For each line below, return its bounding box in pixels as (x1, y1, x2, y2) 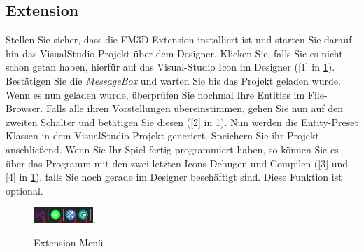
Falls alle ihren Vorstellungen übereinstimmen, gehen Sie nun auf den (45, 101, 343, 115)
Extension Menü (34, 234, 104, 249)
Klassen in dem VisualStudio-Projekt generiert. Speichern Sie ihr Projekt (6, 128, 319, 143)
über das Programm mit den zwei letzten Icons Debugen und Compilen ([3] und (6, 155, 349, 170)
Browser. (6, 101, 43, 115)
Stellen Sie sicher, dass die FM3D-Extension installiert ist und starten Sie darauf (6, 32, 352, 47)
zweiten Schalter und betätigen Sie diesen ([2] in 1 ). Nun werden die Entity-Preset (6, 114, 358, 129)
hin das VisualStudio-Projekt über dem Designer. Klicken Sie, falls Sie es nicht (6, 45, 343, 60)
